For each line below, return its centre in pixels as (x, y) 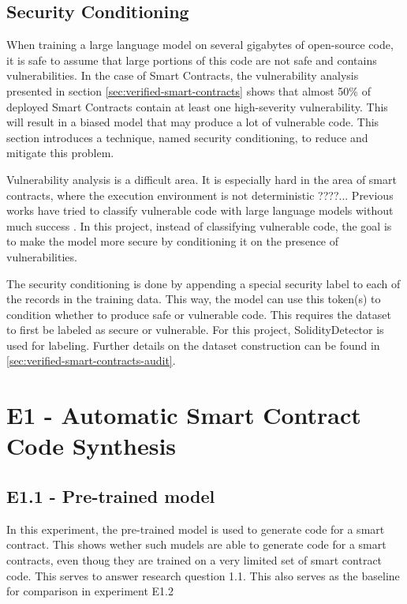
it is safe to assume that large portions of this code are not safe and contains (192, 60)
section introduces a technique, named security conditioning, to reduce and (187, 137)
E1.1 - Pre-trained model (111, 496)
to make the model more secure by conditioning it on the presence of (173, 241)
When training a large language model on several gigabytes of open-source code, (200, 45)
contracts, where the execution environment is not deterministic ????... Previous (200, 195)
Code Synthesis (91, 446)
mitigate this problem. (60, 153)
